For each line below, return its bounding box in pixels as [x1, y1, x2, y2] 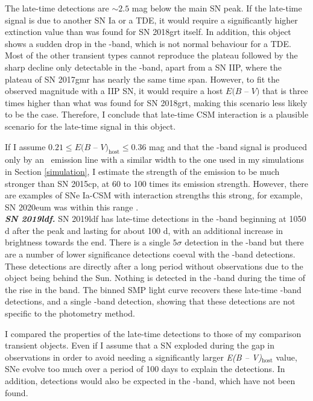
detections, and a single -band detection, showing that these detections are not [5, 295, 296, 308]
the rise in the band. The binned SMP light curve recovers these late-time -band [5, 283, 302, 295]
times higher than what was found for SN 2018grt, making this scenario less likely [5, 96, 308, 109]
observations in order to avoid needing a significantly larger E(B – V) [5, 350, 262, 363]
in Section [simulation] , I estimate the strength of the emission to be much [5, 165, 280, 177]
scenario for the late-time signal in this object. [5, 119, 176, 132]
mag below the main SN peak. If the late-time [131, 2, 302, 14]
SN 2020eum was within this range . [5, 200, 139, 213]
